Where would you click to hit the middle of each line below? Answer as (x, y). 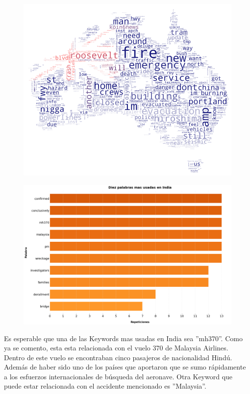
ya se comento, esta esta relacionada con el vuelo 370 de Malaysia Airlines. (116, 348)
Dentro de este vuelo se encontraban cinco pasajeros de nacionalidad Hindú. (118, 357)
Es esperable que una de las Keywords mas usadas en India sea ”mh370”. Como (123, 338)
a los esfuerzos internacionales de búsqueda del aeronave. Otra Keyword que (118, 376)
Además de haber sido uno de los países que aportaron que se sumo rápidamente (125, 367)
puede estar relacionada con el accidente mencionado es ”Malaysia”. (105, 386)
